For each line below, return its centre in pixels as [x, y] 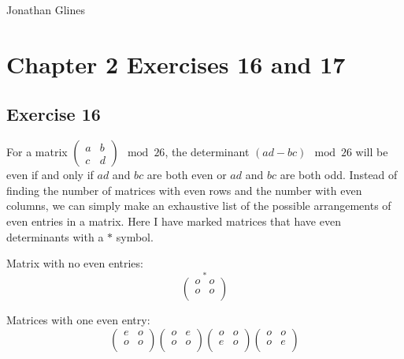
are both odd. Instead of [339, 175]
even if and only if [50, 175]
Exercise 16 [54, 114]
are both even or [187, 175]
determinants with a [55, 236]
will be [372, 152]
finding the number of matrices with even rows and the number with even [184, 190]
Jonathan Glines [46, 9]
